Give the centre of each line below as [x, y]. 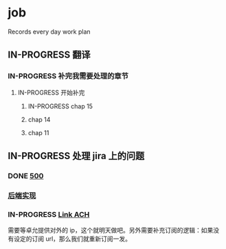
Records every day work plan [49, 32]
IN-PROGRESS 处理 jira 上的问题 [76, 156]
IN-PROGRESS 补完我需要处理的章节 [68, 76]
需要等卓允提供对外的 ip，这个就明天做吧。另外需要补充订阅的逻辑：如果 [111, 230]
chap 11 [38, 132]
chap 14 [39, 119]
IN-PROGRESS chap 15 [60, 106]
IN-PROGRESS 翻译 [49, 55]
